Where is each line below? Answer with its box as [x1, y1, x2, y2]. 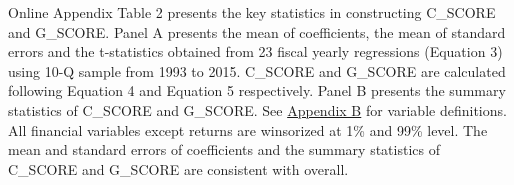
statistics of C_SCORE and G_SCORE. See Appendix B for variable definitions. [8, 99, 507, 120]
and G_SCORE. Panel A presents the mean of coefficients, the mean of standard [8, 21, 506, 42]
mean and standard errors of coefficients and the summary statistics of [8, 139, 440, 160]
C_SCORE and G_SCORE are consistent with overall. [8, 158, 349, 179]
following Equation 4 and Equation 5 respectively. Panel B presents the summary [8, 80, 506, 101]
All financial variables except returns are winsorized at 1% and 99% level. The [8, 119, 488, 140]
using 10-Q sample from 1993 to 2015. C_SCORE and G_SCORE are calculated [8, 60, 506, 81]
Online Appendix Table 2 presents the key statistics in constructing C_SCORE [8, 2, 496, 22]
